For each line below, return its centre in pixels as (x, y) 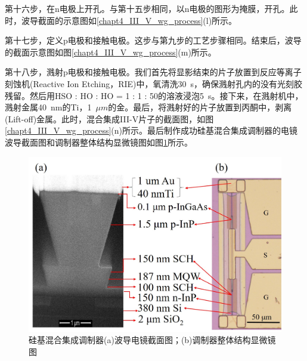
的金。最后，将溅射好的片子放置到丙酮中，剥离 (200, 107)
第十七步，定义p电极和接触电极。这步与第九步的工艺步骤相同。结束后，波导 (153, 40)
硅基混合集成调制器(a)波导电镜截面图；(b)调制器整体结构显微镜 (152, 340)
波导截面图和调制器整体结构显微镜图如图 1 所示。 (99, 142)
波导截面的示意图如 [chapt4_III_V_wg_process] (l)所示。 (129, 20)
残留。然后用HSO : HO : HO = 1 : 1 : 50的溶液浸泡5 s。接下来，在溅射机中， (154, 95)
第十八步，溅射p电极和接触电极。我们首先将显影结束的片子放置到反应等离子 (153, 72)
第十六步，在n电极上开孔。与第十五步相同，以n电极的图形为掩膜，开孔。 (147, 8)
